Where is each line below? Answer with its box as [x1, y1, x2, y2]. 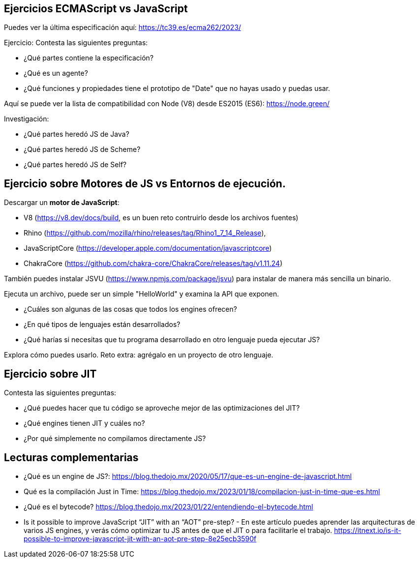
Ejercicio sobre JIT [4, 367, 97, 380]
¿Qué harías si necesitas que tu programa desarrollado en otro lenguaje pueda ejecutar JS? [24, 335, 320, 344]
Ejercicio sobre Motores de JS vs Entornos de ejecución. [4, 177, 286, 190]
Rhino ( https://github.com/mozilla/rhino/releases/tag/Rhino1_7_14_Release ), [24, 229, 266, 237]
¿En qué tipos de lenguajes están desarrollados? [24, 320, 180, 329]
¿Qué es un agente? [24, 69, 88, 78]
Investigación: [4, 115, 49, 123]
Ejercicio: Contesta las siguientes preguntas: [4, 38, 148, 47]
